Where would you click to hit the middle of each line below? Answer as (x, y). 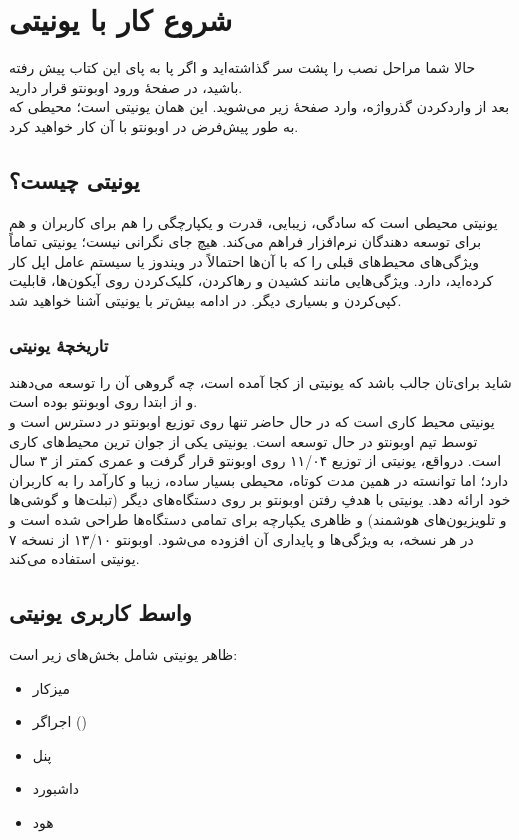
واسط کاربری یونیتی (100, 612)
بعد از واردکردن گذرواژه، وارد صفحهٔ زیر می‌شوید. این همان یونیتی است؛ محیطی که (259, 106)
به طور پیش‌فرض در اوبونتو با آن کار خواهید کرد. (154, 125)
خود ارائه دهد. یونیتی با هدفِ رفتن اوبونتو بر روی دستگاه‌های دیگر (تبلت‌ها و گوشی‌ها (260, 499)
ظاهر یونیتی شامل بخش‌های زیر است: (123, 654)
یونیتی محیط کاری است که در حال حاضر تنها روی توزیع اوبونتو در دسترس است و (252, 421)
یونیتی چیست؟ (74, 179)
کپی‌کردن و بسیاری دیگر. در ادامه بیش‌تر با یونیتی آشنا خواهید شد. (205, 300)
